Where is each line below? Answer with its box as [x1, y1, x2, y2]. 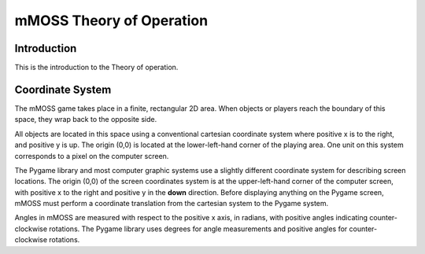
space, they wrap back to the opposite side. [14, 115, 157, 124]
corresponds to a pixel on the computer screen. [14, 151, 169, 160]
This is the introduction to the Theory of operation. [14, 63, 179, 72]
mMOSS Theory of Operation [14, 12, 209, 29]
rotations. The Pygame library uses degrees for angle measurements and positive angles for [48, 224, 348, 234]
